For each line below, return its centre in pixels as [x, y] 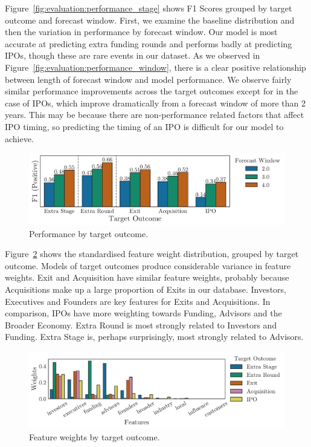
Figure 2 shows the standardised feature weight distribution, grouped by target [152, 254]
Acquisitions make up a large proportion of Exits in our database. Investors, [146, 289]
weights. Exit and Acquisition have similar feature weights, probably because [147, 277]
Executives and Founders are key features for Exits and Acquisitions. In [138, 301]
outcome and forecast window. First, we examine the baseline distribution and [150, 20]
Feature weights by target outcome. [95, 436]
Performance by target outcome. [89, 233]
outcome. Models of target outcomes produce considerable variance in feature [148, 265]
